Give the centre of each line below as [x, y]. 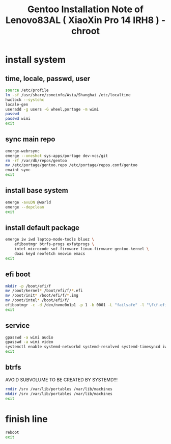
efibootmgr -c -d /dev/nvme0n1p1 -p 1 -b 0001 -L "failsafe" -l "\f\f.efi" [87, 305]
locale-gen [17, 105]
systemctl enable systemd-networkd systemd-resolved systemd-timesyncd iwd [87, 347]
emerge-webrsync [22, 151]
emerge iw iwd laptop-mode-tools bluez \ [50, 240]
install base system [37, 190]
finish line [27, 419]
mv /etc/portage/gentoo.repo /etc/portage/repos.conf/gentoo [72, 165]
